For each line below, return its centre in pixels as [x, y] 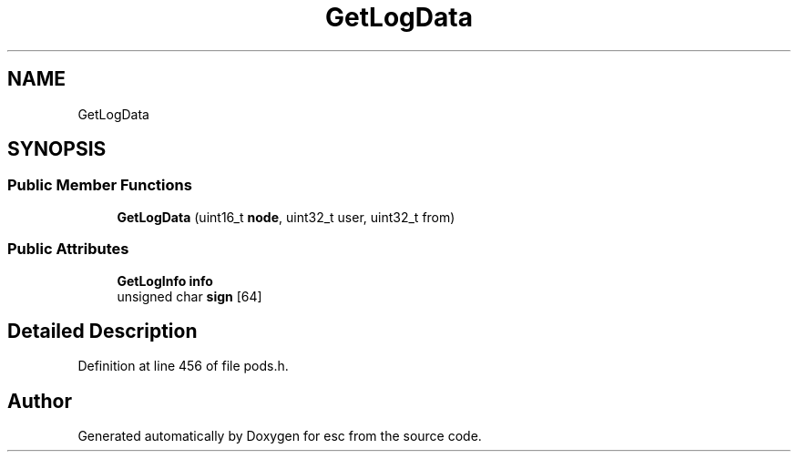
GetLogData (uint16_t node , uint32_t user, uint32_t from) [286, 217]
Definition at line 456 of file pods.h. [183, 366]
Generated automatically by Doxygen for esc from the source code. [280, 436]
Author [40, 401]
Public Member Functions [100, 185]
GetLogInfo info [165, 280]
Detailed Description [102, 331]
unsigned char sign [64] [189, 296]
